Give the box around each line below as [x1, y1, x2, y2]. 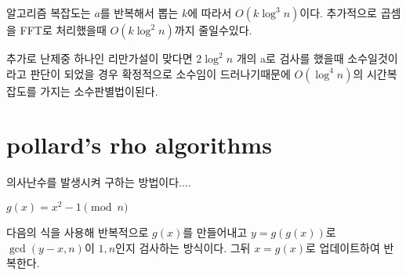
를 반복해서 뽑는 [100, 5, 179, 20]
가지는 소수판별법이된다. [40, 82, 158, 99]
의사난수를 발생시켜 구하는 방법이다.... [6, 174, 191, 190]
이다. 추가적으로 [299, 5, 377, 20]
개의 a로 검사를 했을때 [236, 50, 344, 66]
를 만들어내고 [183, 223, 248, 240]
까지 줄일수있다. [174, 22, 252, 38]
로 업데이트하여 [306, 239, 380, 255]
